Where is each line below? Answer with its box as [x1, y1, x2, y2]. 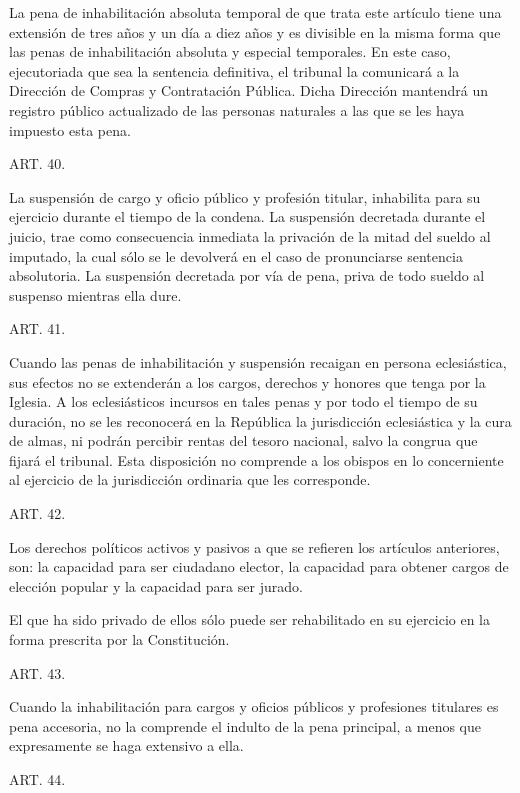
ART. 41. [9, 318, 66, 339]
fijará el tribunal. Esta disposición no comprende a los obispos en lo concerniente [9, 449, 504, 470]
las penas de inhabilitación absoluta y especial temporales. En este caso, [9, 41, 451, 62]
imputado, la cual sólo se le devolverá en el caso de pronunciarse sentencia [9, 245, 463, 266]
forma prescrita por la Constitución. [9, 629, 230, 650]
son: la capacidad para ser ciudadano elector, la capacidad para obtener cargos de [9, 556, 509, 577]
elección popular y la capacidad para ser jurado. [9, 575, 303, 596]
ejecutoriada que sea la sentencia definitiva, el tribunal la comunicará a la [9, 60, 460, 81]
